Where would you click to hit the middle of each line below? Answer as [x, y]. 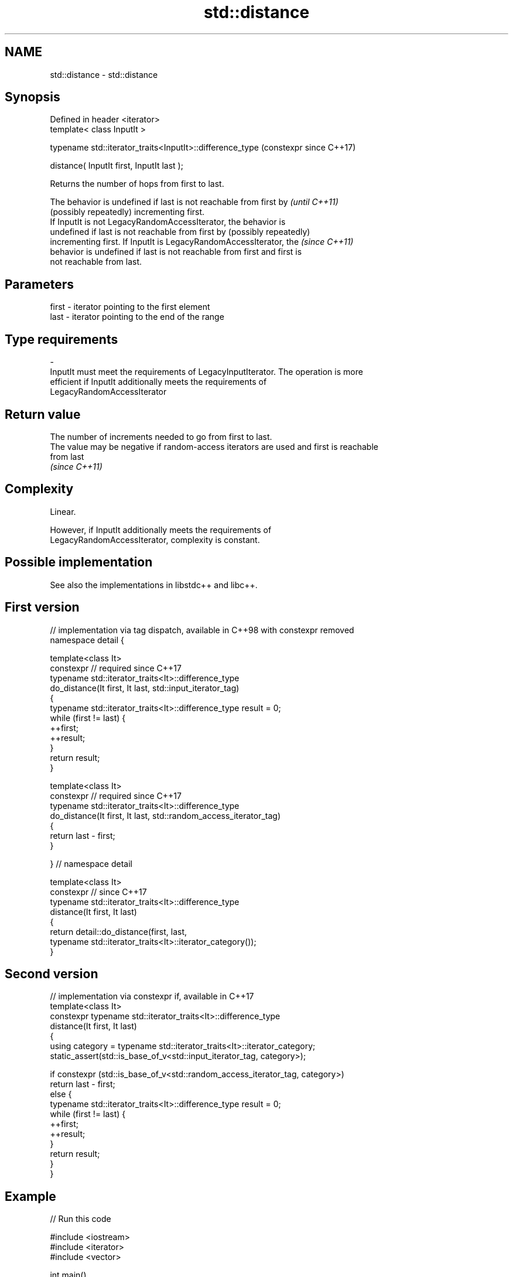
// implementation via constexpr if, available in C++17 [152, 996]
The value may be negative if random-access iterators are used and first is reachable [214, 446]
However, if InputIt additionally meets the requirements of [161, 530]
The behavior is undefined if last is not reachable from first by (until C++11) [194, 202]
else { [61, 1094]
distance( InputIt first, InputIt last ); [117, 166]
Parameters [39, 284]
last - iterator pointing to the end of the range [137, 317]
